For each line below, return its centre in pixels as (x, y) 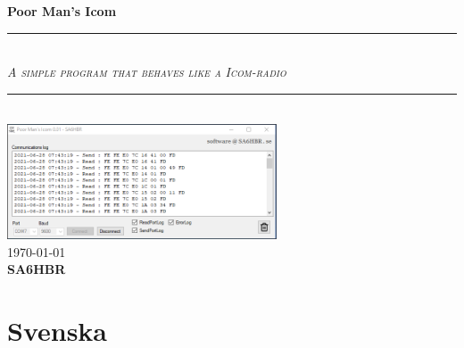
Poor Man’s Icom (62, 11)
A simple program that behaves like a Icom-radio (147, 72)
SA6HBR (37, 269)
